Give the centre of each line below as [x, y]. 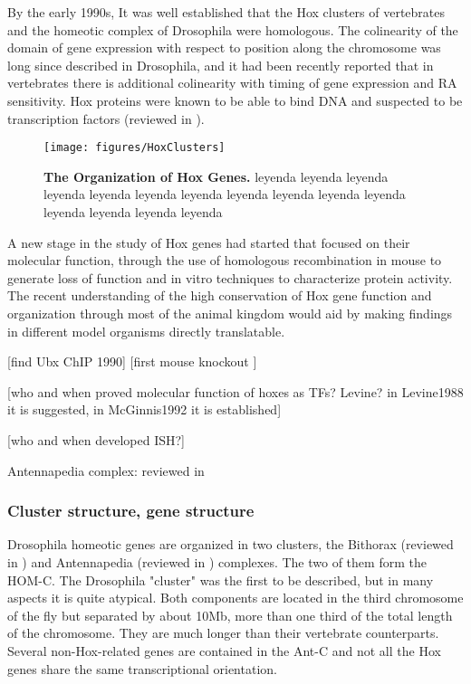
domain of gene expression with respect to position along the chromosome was [224, 47]
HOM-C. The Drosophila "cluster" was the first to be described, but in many [221, 579]
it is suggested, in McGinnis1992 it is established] [144, 409]
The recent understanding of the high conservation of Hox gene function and [220, 295]
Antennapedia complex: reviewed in [106, 470]
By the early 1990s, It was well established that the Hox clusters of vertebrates [226, 12]
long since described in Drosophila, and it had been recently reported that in [221, 65]
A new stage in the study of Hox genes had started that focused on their [209, 242]
